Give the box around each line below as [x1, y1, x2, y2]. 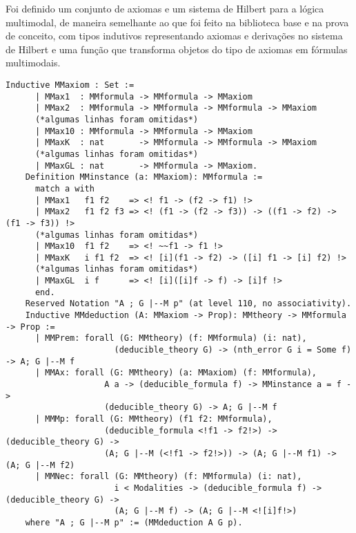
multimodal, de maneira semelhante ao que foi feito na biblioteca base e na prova [6, 15, 349, 29]
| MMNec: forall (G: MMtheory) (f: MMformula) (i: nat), [34, 471, 302, 482]
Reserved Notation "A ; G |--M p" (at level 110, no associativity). [25, 299, 352, 309]
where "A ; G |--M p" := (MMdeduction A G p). [25, 517, 243, 527]
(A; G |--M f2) [6, 460, 75, 470]
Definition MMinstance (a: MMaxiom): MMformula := [25, 172, 263, 183]
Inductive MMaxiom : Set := [6, 80, 135, 90]
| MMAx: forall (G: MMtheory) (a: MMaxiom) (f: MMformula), [34, 368, 317, 378]
